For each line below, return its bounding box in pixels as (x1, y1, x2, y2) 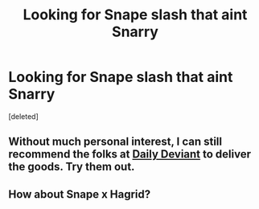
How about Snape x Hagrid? (8, 187, 151, 201)
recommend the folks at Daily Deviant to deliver (8, 147, 252, 162)
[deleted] (8, 111, 39, 121)
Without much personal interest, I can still (8, 135, 223, 149)
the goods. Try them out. (8, 160, 135, 174)
